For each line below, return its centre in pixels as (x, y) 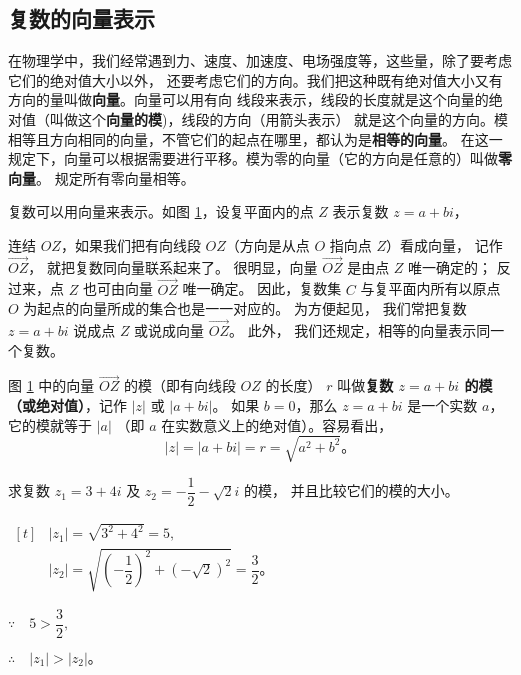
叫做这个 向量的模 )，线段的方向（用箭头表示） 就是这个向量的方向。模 (279, 118)
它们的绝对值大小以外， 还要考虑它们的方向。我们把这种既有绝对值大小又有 (255, 79)
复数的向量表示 (81, 18)
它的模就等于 (50, 424)
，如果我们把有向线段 (130, 244)
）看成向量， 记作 (444, 244)
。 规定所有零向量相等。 (115, 177)
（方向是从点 (267, 244)
